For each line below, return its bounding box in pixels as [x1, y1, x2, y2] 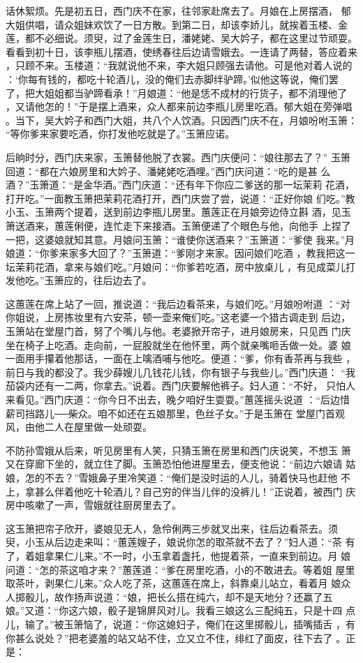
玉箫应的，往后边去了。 [44, 273, 152, 288]
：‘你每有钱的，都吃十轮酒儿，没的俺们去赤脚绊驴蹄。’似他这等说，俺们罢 [6, 71, 339, 86]
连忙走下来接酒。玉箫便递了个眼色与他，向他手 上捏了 [103, 218, 351, 232]
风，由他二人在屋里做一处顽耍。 [6, 419, 152, 434]
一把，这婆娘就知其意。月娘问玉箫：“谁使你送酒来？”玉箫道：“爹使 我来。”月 [6, 232, 355, 246]
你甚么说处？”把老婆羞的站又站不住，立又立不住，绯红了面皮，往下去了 [6, 630, 333, 645]
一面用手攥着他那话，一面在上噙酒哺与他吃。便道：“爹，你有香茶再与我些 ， [6, 351, 356, 366]
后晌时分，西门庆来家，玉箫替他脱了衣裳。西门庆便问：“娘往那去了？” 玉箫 [6, 149, 350, 164]
